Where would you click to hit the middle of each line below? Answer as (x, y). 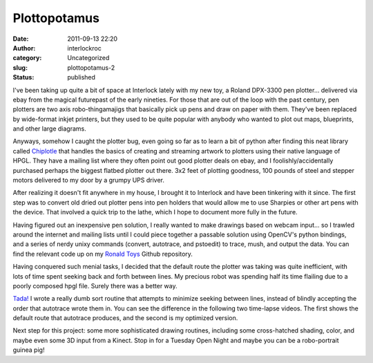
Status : (23, 77)
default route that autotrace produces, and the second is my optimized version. (125, 318)
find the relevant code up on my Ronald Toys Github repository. (103, 254)
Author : (24, 48)
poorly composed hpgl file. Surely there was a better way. (95, 286)
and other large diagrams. (49, 129)
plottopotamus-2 (91, 67)
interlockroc (84, 48)
